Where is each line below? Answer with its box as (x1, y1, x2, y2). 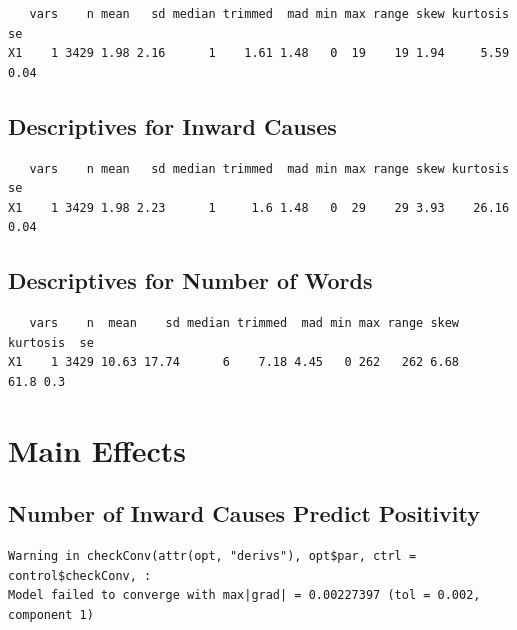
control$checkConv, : (8, 568, 152, 583)
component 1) (8, 607, 94, 622)
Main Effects (8, 429, 187, 470)
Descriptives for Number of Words (8, 265, 373, 296)
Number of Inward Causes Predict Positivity (8, 498, 480, 529)
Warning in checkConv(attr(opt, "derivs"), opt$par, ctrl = (8, 549, 417, 564)
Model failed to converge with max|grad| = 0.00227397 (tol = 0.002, (8, 588, 481, 603)
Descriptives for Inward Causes (8, 110, 337, 141)
